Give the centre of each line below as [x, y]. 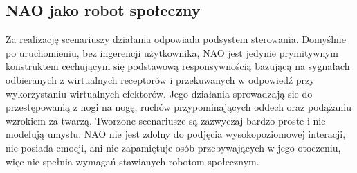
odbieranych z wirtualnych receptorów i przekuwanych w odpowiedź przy [160, 79]
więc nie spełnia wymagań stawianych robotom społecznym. [132, 161]
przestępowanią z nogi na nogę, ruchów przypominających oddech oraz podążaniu [178, 107]
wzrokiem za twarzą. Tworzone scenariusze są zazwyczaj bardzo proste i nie [166, 120]
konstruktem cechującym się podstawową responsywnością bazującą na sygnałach [178, 66]
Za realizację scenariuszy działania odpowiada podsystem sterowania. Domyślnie [176, 39]
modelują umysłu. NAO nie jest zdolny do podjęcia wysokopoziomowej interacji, [176, 134]
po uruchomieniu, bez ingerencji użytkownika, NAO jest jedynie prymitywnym [172, 52]
